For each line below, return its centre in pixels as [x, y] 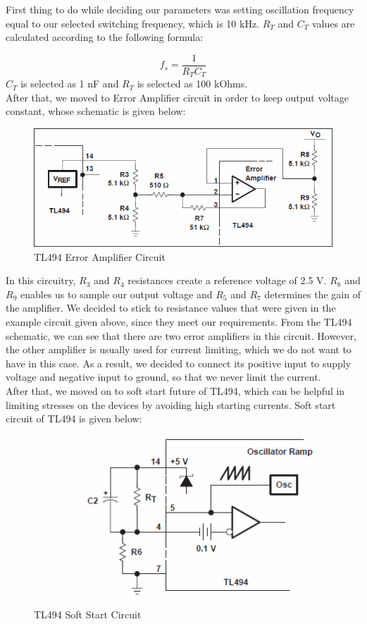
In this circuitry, [41, 280]
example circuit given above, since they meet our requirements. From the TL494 [179, 321]
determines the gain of [312, 294]
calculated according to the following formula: [105, 37]
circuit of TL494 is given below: [74, 418]
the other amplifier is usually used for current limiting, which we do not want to [179, 349]
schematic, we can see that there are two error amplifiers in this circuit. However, [181, 335]
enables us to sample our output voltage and [116, 294]
